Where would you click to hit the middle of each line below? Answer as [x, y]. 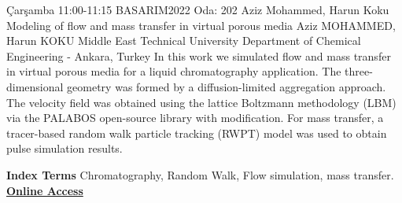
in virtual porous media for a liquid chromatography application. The [174, 71]
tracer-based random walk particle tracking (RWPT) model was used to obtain [197, 133]
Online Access [45, 190]
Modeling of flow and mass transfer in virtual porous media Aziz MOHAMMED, [201, 25]
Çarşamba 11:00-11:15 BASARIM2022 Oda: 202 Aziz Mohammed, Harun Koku [198, 9]
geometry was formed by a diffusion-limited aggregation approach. [227, 86]
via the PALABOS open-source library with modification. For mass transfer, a [195, 118]
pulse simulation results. [65, 148]
